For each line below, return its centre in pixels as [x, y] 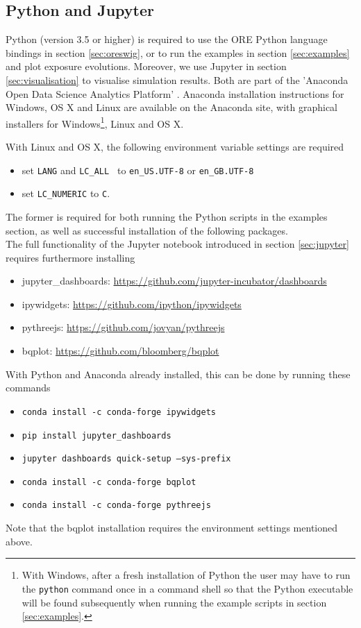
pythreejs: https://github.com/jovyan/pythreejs [123, 327]
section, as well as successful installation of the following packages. [147, 230]
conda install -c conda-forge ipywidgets [119, 412]
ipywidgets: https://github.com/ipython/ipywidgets [132, 304]
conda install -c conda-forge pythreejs [116, 506]
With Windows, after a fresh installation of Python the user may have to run [186, 575]
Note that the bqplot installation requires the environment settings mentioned [172, 528]
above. [19, 541]
